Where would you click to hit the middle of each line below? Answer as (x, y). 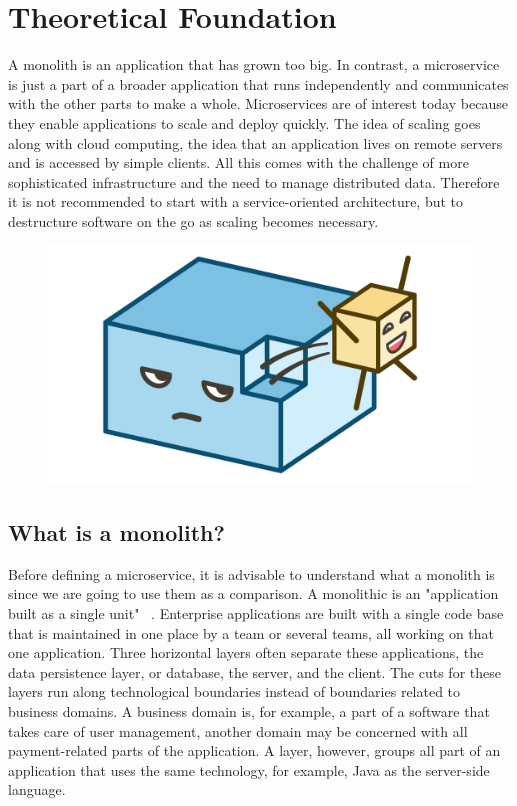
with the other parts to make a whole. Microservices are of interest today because (258, 103)
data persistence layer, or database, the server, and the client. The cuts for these (254, 671)
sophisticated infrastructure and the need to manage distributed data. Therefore (254, 181)
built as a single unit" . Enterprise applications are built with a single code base (256, 612)
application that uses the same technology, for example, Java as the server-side (249, 769)
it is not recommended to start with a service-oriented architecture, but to (236, 201)
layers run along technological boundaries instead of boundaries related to (234, 691)
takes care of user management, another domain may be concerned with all (238, 730)
